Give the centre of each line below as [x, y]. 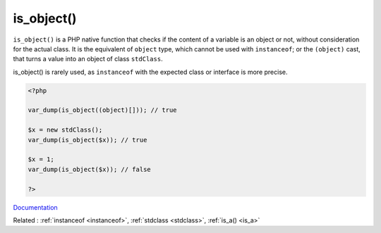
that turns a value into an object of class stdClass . [88, 59]
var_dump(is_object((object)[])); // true [102, 110]
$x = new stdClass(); [65, 130]
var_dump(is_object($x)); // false [89, 169]
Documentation [35, 207]
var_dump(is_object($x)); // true [87, 140]
